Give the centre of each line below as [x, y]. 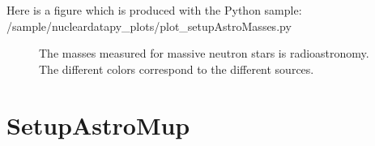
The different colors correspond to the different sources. [177, 69]
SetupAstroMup [98, 125]
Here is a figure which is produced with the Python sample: [154, 10]
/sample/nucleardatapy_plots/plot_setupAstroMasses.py [149, 26]
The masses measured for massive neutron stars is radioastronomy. [204, 53]
